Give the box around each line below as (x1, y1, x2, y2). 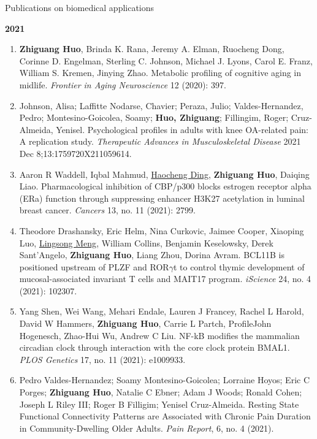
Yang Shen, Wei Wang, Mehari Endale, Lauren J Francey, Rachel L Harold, (19, 305, 304, 318)
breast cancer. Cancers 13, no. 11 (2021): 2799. (19, 204, 196, 216)
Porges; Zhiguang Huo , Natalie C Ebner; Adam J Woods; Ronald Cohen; (19, 386, 302, 399)
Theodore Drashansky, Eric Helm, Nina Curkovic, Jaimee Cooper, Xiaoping (19, 224, 304, 237)
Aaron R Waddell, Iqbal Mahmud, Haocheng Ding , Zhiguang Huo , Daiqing (19, 167, 310, 180)
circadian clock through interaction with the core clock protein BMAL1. (19, 341, 290, 354)
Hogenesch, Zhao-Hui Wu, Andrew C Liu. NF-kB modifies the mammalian (19, 329, 300, 342)
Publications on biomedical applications (5, 1, 155, 13)
